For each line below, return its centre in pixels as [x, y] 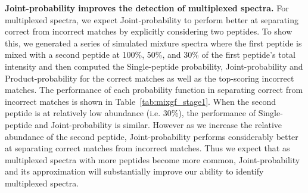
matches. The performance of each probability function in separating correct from [154, 90]
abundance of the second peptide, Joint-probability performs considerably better [152, 136]
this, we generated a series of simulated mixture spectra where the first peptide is [153, 43]
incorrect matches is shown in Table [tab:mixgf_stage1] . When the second [141, 101]
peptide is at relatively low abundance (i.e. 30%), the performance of [130, 113]
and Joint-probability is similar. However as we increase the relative [158, 124]
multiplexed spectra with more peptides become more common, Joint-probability [153, 159]
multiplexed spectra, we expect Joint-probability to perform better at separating [152, 19]
